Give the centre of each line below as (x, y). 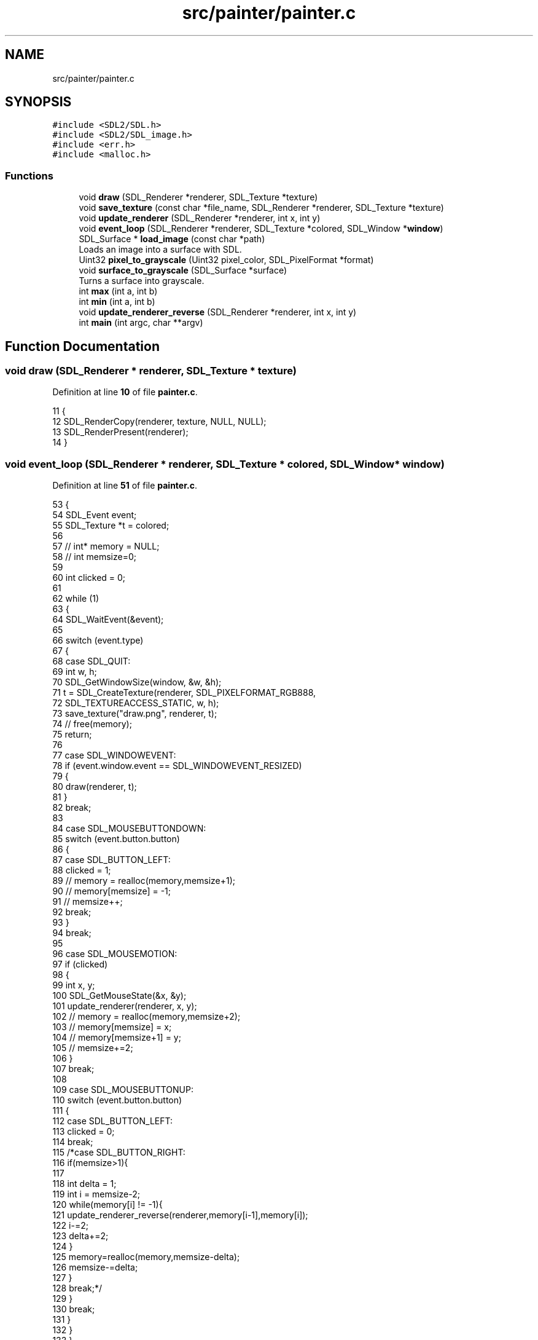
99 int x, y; (74, 985)
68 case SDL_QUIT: (92, 661)
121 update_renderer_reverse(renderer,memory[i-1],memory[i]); (180, 1215)
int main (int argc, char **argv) (141, 323)
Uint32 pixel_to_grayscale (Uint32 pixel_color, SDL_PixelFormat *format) (226, 260)
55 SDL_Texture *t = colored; (111, 526)
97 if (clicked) (80, 964)
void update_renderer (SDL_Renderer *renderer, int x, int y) (200, 218)
